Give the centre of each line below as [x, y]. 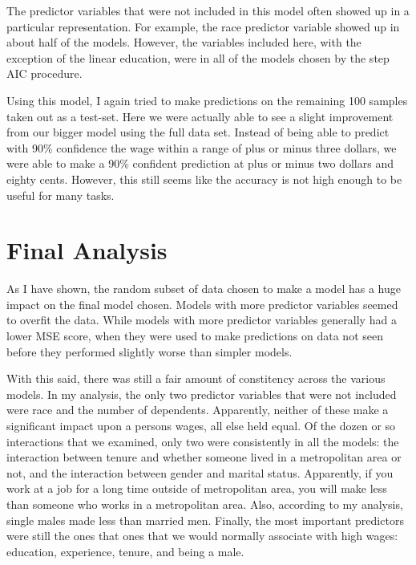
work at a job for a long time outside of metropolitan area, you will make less [197, 488]
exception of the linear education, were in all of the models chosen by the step [198, 57]
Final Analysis [87, 250]
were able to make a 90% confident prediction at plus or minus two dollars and [200, 163]
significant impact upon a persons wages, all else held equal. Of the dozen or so [201, 425]
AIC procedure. [44, 73]
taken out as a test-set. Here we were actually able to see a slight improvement [200, 116]
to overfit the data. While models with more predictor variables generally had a [202, 320]
